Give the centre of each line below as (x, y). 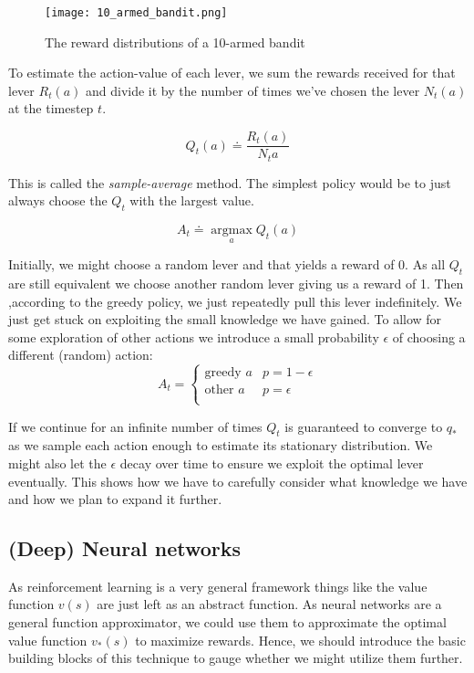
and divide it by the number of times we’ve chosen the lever (252, 90)
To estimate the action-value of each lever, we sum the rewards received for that (232, 73)
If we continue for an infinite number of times (135, 426)
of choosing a (429, 336)
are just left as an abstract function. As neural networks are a (269, 604)
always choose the (58, 200)
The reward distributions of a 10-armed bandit (175, 42)
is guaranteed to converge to (364, 426)
